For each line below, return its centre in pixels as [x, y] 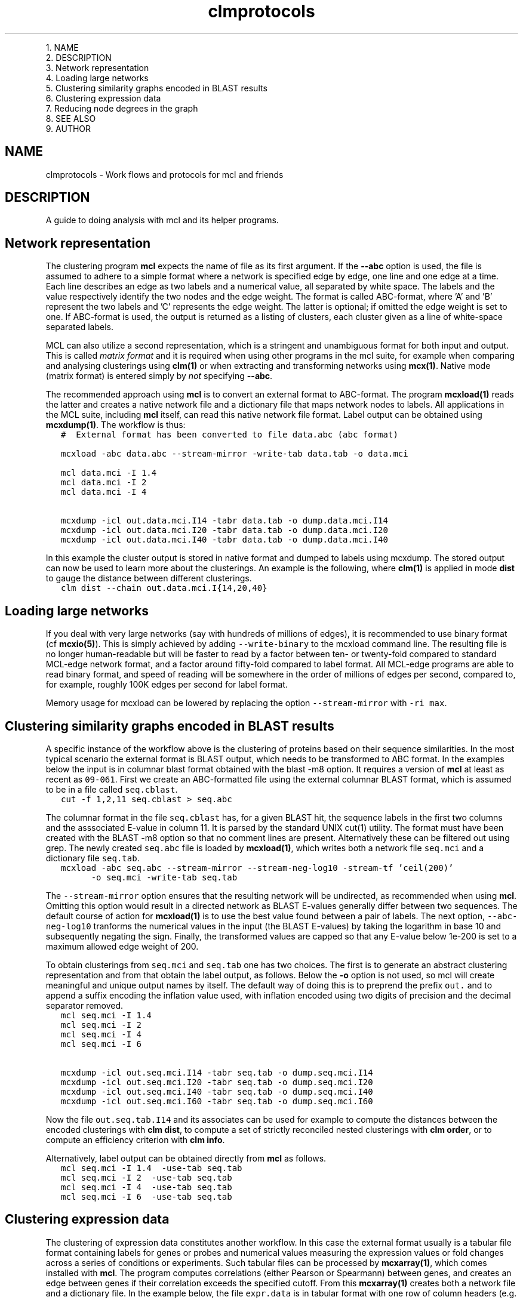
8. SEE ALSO [71, 118]
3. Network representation [97, 67]
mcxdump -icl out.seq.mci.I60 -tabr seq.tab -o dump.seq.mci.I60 [217, 1101]
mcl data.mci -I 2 [104, 483]
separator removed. [84, 1005]
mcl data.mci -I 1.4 [109, 473]
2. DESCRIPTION [79, 57]
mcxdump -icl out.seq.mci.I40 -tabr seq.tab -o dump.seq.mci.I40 [217, 1091]
